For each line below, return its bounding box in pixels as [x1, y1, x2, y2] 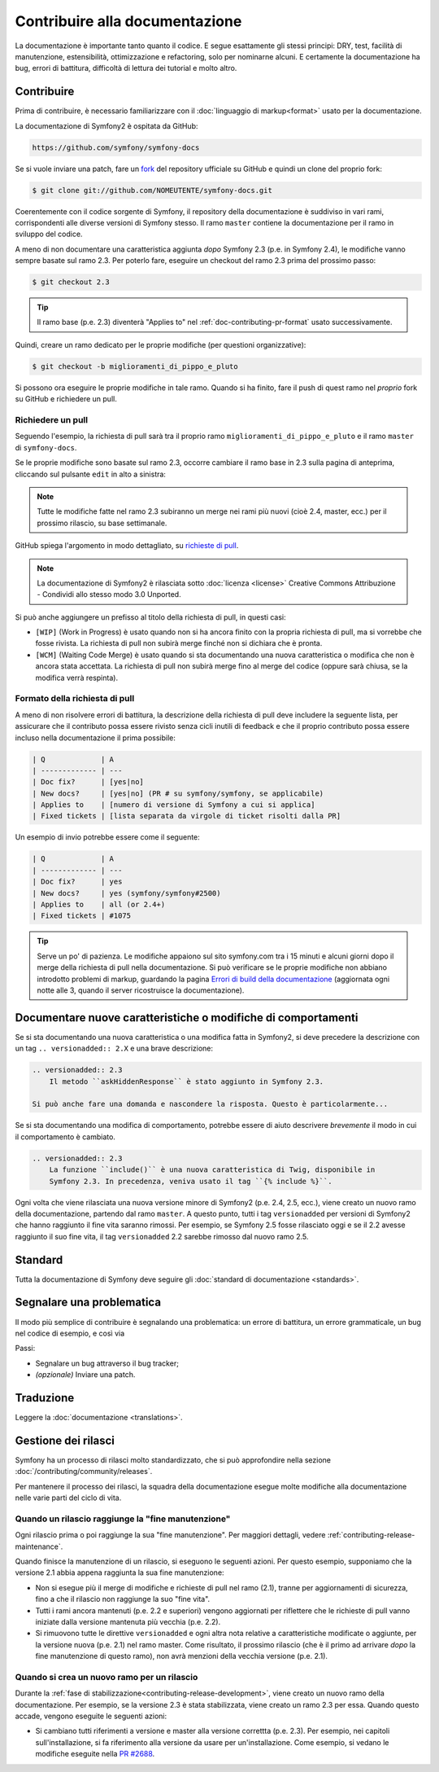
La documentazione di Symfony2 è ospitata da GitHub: [15, 121, 198, 130]
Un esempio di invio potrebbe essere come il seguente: [15, 832, 201, 842]
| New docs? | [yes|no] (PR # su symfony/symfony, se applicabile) [32, 788, 324, 798]
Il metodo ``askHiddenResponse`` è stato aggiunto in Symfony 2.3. [49, 1077, 324, 1086]
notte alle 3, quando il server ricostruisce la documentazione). [37, 985, 245, 995]
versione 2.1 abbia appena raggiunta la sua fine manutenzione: [15, 1568, 224, 1577]
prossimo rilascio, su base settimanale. [37, 518, 167, 528]
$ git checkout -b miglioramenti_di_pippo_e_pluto [32, 362, 239, 371]
